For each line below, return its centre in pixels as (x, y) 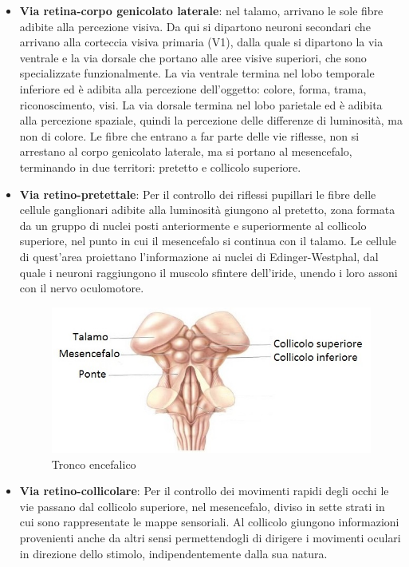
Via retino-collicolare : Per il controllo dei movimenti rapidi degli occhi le (204, 491)
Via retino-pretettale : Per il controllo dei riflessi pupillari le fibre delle (198, 194)
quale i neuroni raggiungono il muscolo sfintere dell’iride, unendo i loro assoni (208, 272)
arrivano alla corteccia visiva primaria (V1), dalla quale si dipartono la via (201, 42)
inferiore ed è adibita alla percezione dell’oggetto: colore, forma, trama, (193, 88)
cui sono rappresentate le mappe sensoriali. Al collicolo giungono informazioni (209, 522)
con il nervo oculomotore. (82, 288)
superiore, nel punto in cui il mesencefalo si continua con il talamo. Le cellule (208, 241)
